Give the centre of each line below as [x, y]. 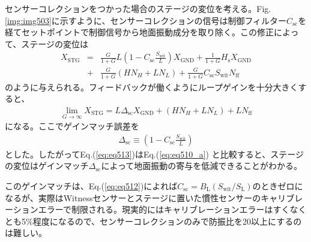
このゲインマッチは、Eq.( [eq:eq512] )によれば [91, 186]
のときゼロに [278, 186]
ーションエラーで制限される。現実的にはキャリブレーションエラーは [139, 209]
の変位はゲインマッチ [47, 166]
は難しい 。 [26, 233]
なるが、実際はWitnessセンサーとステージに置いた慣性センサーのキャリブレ [154, 197]
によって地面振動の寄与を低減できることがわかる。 [202, 166]
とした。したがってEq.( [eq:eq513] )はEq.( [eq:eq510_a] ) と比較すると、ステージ [154, 154]
